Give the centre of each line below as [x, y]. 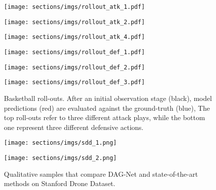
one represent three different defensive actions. [74, 127]
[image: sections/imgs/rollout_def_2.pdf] [75, 67]
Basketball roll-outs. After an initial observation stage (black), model [108, 98]
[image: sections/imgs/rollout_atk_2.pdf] [75, 22]
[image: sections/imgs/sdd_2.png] [61, 158]
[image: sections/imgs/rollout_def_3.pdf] [75, 82]
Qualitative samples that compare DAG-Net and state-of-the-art [101, 174]
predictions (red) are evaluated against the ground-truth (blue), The [107, 108]
